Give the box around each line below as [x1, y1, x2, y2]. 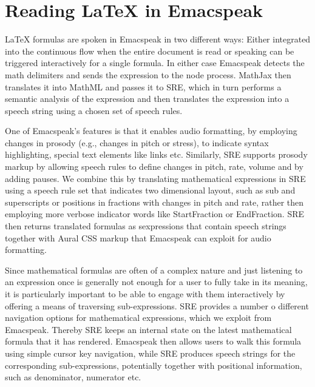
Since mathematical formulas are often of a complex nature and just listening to [5, 263, 303, 276]
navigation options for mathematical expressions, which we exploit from [5, 311, 272, 324]
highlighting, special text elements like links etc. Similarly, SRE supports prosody [5, 148, 308, 161]
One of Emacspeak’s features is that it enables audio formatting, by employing [5, 124, 297, 137]
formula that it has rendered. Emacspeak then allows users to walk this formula [5, 335, 302, 348]
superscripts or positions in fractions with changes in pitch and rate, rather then [5, 195, 304, 208]
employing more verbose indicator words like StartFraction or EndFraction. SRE [5, 207, 305, 220]
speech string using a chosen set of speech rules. [5, 104, 183, 116]
